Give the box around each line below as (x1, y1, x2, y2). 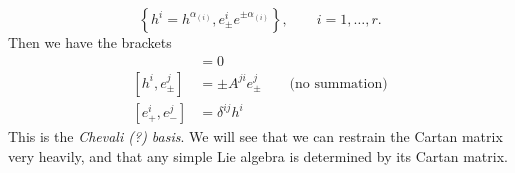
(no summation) (289, 76, 388, 91)
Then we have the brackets (8, 32, 172, 52)
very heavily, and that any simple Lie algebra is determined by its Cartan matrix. (8, 145, 508, 166)
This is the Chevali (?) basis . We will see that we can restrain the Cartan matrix (8, 126, 503, 147)
